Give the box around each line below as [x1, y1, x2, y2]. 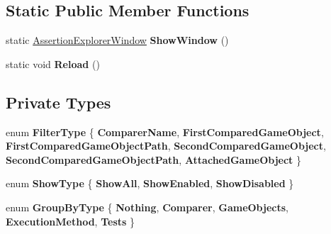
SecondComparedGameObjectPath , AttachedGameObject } [6, 152, 302, 167]
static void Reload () [6, 56, 100, 71]
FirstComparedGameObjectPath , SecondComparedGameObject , [6, 138, 326, 153]
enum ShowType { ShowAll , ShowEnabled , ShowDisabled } [6, 176, 294, 191]
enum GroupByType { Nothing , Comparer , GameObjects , [6, 199, 288, 214]
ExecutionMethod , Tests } [6, 213, 135, 228]
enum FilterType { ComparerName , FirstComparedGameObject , [6, 124, 324, 139]
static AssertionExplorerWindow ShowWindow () [6, 33, 229, 48]
